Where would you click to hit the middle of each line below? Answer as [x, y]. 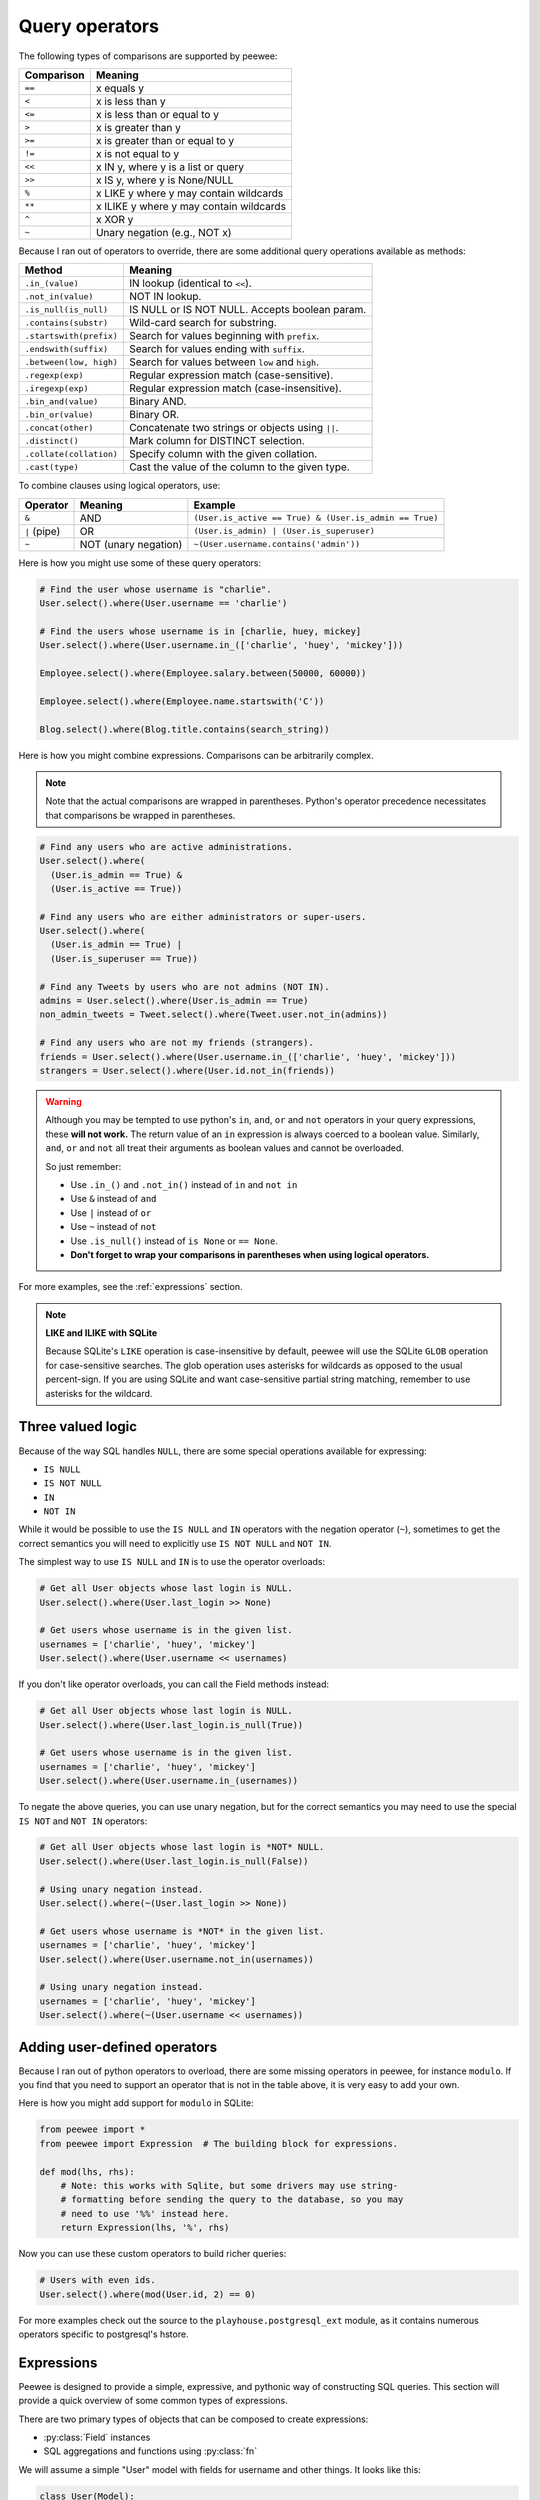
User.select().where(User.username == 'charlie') [163, 603]
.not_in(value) [59, 296]
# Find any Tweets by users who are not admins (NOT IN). [184, 986]
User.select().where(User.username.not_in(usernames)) [176, 1959]
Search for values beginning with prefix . [224, 336]
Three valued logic [78, 1426]
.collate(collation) [71, 453]
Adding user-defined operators [118, 2046]
